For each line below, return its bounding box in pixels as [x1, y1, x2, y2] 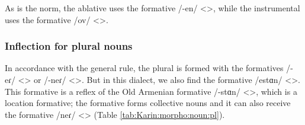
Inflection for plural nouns [5, 39, 133, 53]
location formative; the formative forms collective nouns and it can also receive [5, 97, 291, 109]
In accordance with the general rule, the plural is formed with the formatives [5, 62, 284, 74]
